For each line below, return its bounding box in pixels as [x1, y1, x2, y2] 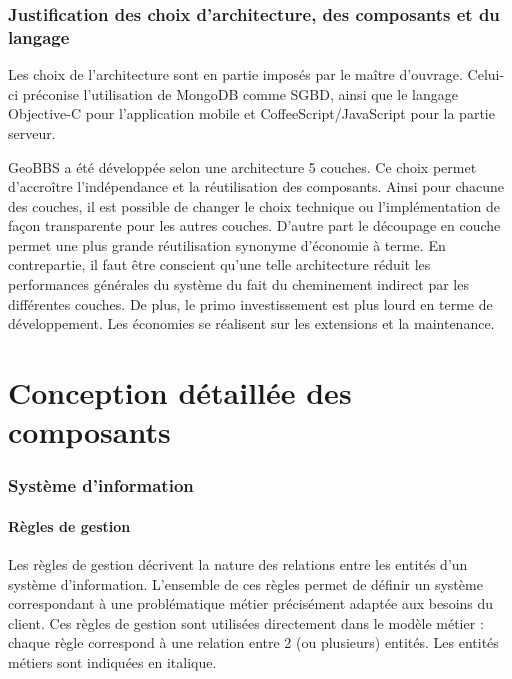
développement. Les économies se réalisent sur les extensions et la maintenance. [8, 313, 495, 334]
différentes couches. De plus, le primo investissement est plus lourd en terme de [8, 293, 493, 314]
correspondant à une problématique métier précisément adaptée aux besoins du [8, 593, 494, 614]
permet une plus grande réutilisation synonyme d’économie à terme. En [8, 234, 446, 255]
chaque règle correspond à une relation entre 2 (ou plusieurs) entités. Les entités [8, 632, 499, 653]
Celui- [467, 64, 505, 85]
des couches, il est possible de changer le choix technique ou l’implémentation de [8, 195, 500, 216]
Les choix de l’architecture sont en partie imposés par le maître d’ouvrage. [8, 64, 463, 85]
